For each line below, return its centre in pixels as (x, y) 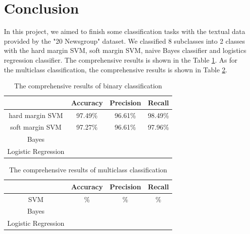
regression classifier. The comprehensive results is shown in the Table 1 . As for (121, 59)
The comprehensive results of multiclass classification (88, 170)
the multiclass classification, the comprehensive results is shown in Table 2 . (116, 69)
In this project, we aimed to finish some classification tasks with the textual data (125, 31)
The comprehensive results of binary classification (88, 86)
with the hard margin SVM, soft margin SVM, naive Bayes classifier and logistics (125, 50)
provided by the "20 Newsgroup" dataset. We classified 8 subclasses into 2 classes (125, 41)
